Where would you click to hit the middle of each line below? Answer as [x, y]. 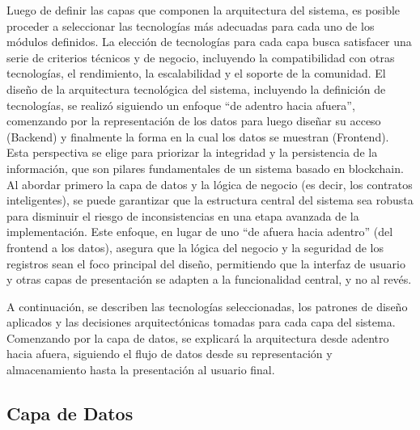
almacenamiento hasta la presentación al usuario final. [141, 370]
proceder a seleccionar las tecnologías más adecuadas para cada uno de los [191, 25]
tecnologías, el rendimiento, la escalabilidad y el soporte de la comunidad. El [196, 73]
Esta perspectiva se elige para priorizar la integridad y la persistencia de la [192, 152]
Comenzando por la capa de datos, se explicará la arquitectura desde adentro [198, 337]
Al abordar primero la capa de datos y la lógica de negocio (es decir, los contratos [210, 184]
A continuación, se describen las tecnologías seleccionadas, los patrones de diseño [207, 306]
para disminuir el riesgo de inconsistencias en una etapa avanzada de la [183, 215]
